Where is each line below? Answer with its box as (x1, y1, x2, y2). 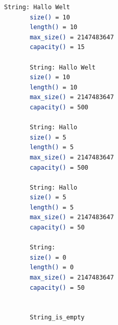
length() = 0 (30, 264, 74, 271)
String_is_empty (30, 314, 85, 321)
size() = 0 (30, 253, 66, 261)
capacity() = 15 (30, 43, 85, 51)
